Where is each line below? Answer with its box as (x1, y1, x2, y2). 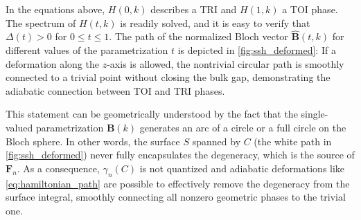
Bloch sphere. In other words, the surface (6, 134, 180, 148)
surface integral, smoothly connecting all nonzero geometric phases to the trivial (6, 190, 346, 204)
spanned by (192, 134, 241, 148)
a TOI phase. (282, 2, 338, 16)
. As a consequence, (17, 161, 100, 175)
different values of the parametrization (6, 43, 168, 57)
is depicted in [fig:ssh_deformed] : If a (177, 43, 336, 57)
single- (301, 107, 328, 121)
